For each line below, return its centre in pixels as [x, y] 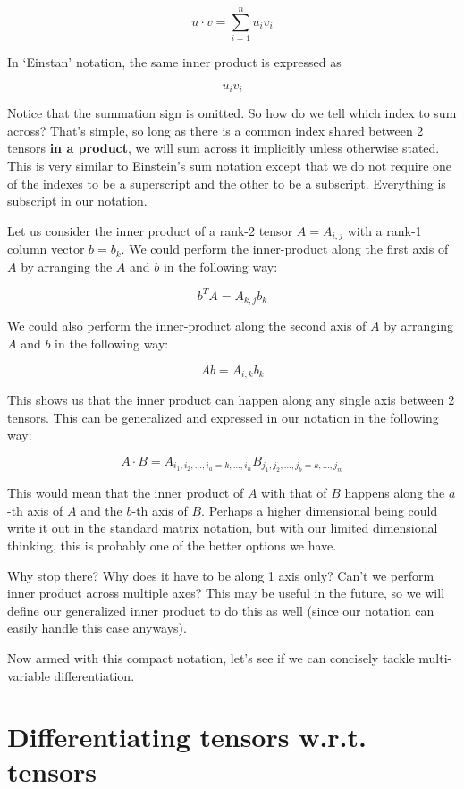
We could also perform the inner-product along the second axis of [187, 326]
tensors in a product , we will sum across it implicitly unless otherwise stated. [224, 148]
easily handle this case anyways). [97, 628]
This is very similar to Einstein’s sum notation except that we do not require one [230, 165]
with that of [294, 493]
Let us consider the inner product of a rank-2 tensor [150, 230]
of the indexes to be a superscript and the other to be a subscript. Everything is [227, 183]
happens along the [395, 493]
